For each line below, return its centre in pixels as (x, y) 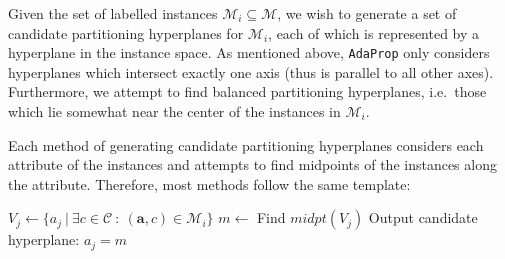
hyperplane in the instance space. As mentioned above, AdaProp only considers (249, 52)
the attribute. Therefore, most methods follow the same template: (209, 183)
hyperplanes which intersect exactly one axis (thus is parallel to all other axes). (251, 71)
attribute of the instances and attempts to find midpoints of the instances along (252, 164)
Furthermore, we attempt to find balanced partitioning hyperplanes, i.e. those (247, 91)
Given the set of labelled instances (113, 13)
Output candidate (423, 217)
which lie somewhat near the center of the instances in (174, 111)
